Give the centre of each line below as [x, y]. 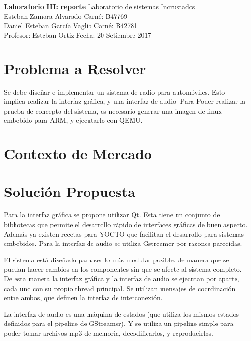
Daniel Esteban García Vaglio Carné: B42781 [71, 25]
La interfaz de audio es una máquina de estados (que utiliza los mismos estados [122, 314]
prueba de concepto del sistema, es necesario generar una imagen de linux [113, 110]
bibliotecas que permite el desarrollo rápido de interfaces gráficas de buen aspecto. [126, 224]
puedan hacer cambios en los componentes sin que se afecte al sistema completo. [123, 269]
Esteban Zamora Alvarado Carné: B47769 [66, 16]
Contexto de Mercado [78, 154]
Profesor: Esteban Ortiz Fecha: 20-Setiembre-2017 [78, 35]
